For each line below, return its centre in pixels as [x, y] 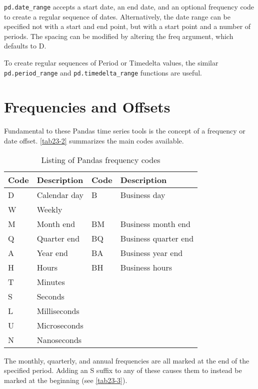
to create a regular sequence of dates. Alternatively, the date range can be [117, 16]
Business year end [151, 252]
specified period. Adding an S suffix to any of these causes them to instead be [123, 370]
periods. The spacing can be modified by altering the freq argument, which [119, 36]
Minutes [51, 281]
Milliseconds [58, 310]
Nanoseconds [59, 339]
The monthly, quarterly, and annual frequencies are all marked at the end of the [127, 360]
